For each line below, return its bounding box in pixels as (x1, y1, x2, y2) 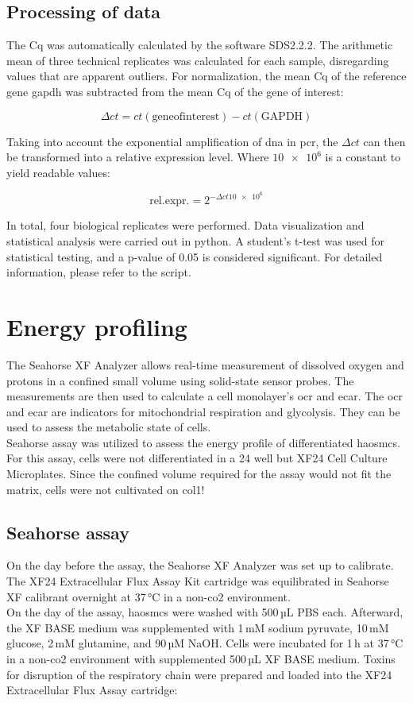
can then (363, 133, 406, 149)
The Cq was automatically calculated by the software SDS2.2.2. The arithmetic (6, 37, 393, 53)
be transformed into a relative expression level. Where (6, 149, 269, 165)
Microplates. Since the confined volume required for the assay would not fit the (6, 465, 392, 482)
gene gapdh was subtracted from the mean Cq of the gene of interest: (6, 83, 344, 99)
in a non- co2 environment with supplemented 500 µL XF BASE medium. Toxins (6, 651, 396, 667)
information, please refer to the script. (6, 264, 191, 280)
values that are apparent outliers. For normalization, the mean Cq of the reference (6, 68, 407, 84)
